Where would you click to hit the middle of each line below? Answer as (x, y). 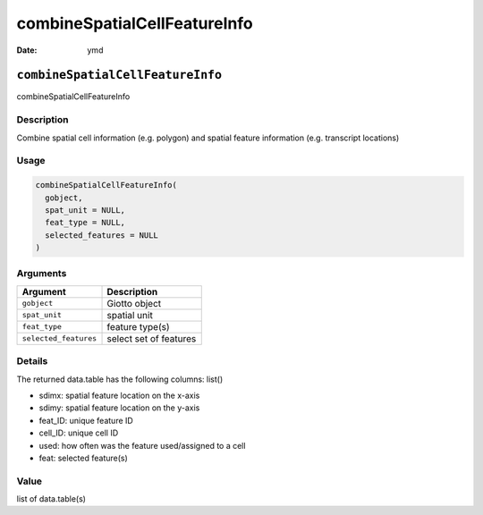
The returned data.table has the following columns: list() (120, 379)
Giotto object (134, 303)
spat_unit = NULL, (85, 210)
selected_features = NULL (102, 235)
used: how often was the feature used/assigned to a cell (142, 445)
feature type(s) (138, 326)
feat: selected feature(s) (84, 458)
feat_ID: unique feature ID (86, 420)
